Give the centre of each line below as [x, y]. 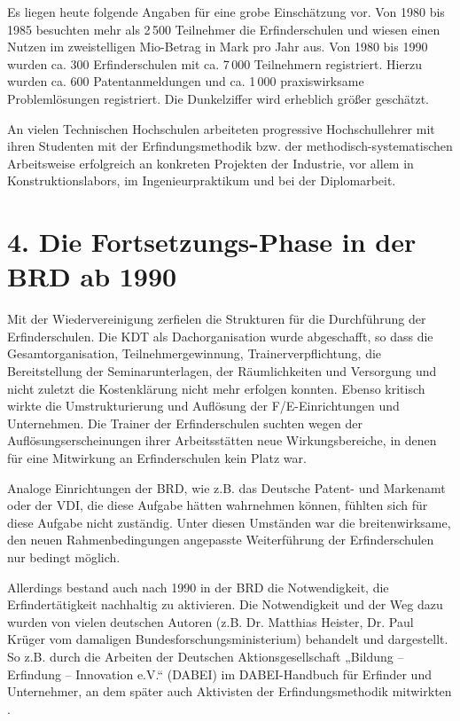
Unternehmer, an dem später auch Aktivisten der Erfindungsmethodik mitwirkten [230, 691]
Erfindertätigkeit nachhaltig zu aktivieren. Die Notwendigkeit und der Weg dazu [225, 604]
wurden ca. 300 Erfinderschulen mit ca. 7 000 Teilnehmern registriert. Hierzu [215, 63]
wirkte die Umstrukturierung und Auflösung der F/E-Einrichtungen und [203, 406]
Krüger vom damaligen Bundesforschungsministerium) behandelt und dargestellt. [228, 639]
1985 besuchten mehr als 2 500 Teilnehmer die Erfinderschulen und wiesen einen [224, 29]
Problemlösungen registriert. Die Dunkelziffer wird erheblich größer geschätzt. [218, 98]
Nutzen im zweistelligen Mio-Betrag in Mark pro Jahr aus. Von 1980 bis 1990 [218, 47]
